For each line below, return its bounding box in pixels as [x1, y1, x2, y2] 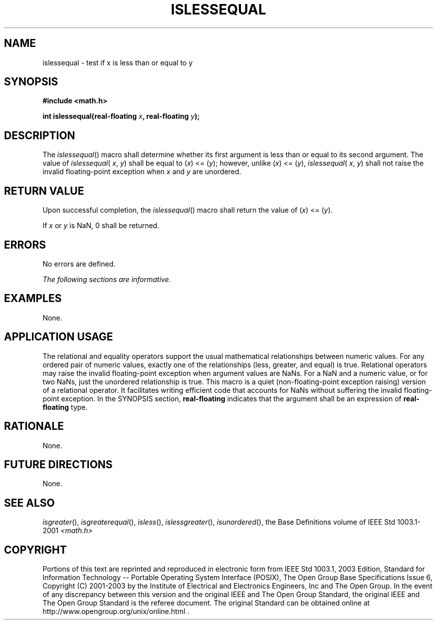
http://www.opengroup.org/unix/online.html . [42, 607, 190, 616]
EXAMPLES [4, 292, 62, 305]
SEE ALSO [4, 496, 55, 509]
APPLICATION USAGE [4, 330, 113, 343]
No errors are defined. [42, 259, 116, 268]
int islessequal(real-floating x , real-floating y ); [42, 112, 200, 121]
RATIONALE [4, 420, 64, 433]
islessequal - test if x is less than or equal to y [42, 58, 193, 67]
